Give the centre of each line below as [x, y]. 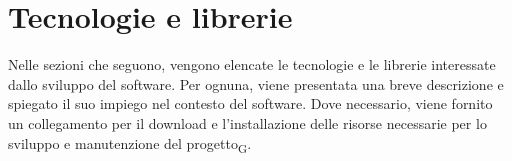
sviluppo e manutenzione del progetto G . [130, 144]
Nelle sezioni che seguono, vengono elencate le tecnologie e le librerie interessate [252, 64]
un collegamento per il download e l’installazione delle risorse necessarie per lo [247, 122]
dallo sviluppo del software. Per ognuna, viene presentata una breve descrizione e [256, 83]
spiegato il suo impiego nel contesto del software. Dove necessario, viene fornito [250, 103]
